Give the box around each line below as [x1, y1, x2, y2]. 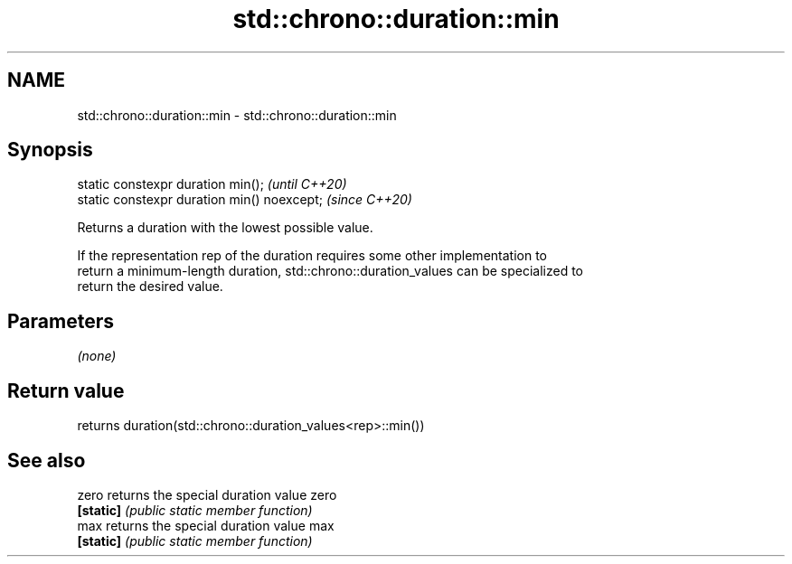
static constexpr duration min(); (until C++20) [77, 176, 347, 193]
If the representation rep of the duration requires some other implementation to [77, 248, 547, 264]
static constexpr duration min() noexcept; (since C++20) [77, 192, 412, 208]
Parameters [7, 309, 114, 333]
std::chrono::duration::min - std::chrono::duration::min [77, 107, 397, 123]
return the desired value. [77, 278, 223, 295]
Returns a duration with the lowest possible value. [77, 220, 373, 236]
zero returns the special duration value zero [77, 486, 337, 503]
